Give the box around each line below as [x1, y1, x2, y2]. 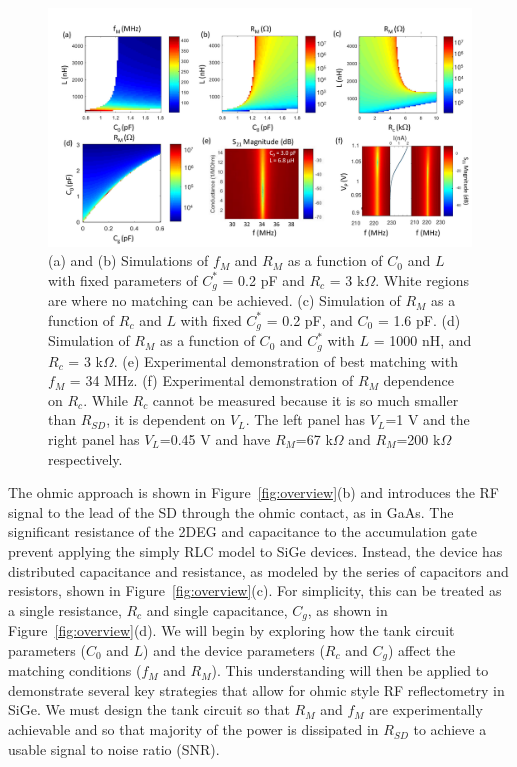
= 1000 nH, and [373, 330, 472, 351]
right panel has [48, 429, 140, 450]
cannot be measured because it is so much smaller [152, 389, 459, 410]
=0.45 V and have [159, 429, 271, 450]
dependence [383, 370, 454, 391]
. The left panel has [245, 409, 366, 430]
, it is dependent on [106, 409, 226, 430]
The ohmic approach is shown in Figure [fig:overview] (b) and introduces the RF [8, 482, 500, 503]
